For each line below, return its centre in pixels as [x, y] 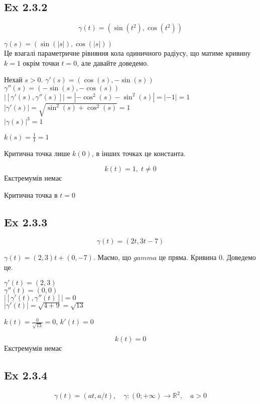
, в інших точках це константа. [139, 153]
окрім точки [41, 62]
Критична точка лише [37, 153]
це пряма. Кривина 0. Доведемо [207, 257]
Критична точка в [31, 194]
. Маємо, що [112, 257]
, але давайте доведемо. [113, 62]
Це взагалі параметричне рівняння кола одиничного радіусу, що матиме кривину [127, 53]
